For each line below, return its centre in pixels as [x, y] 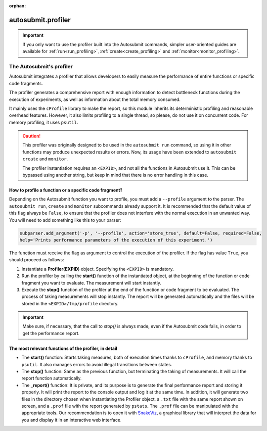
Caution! [32, 136]
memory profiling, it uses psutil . [44, 122]
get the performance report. [51, 333]
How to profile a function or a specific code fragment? [66, 190]
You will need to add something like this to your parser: [65, 220]
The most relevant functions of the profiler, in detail [63, 348]
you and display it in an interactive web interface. [71, 420]
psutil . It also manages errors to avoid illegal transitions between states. [97, 364]
